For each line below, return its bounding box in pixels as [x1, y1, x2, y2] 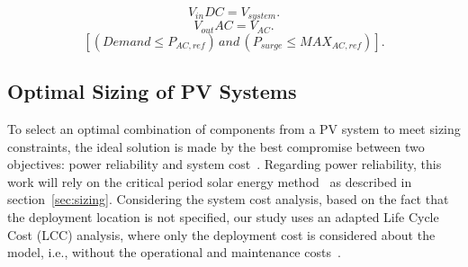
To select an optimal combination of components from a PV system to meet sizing [7, 120, 461, 138]
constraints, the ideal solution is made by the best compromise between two [7, 137, 425, 156]
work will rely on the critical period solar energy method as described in [7, 172, 412, 191]
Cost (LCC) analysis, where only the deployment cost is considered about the [7, 225, 436, 244]
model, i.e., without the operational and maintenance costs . [7, 243, 341, 262]
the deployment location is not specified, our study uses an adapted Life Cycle [7, 208, 439, 227]
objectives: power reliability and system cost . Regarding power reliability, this [7, 155, 442, 174]
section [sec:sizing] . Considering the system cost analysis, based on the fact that [7, 190, 449, 209]
